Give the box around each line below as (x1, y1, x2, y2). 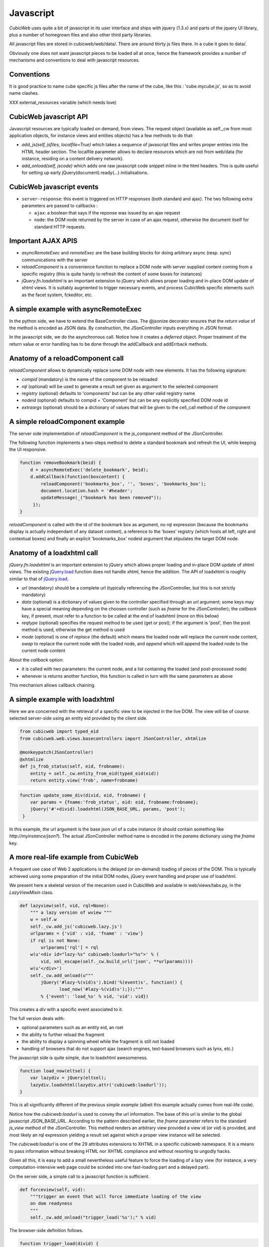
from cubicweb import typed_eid (19, 729, 99, 734)
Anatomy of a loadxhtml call (9, 549, 98, 557)
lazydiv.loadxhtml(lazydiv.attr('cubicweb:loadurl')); (30, 1082, 167, 1087)
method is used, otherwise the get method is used (21, 626, 125, 633)
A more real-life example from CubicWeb (9, 853, 139, 861)
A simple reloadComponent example (9, 417, 125, 426)
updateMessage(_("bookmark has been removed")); (40, 495, 162, 501)
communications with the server (21, 257, 88, 263)
